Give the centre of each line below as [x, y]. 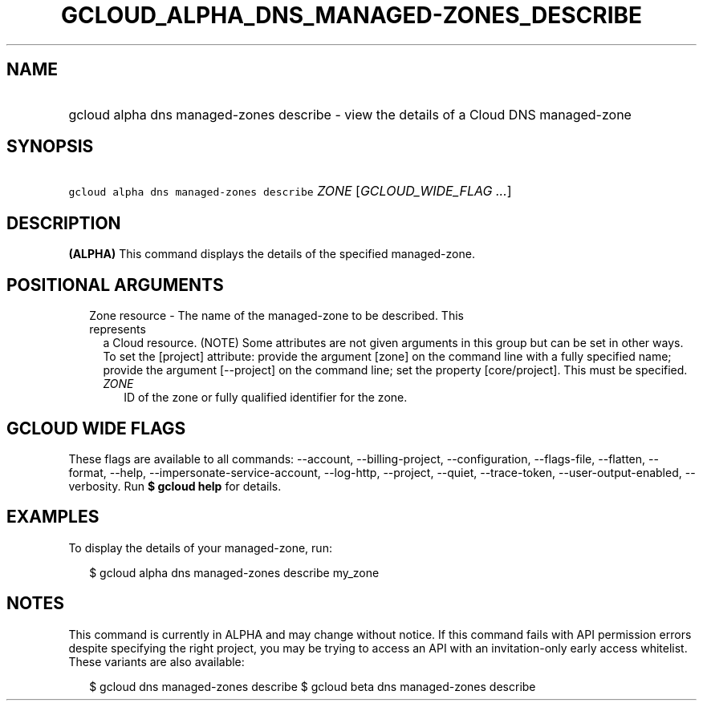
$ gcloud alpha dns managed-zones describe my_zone [234, 572]
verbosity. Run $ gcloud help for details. [175, 486]
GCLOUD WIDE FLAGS [96, 428]
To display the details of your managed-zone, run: [200, 547]
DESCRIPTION [64, 223]
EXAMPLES [53, 517]
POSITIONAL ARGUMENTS [115, 285]
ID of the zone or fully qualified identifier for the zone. [266, 398]
